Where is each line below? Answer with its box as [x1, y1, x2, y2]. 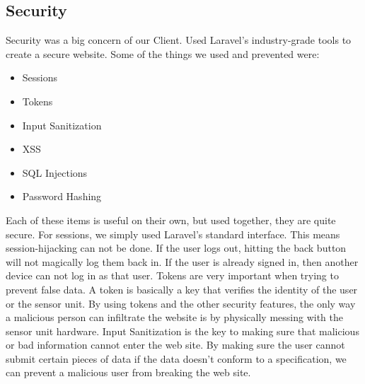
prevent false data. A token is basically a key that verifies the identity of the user [6, 281, 358, 296]
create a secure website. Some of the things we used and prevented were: [6, 46, 320, 61]
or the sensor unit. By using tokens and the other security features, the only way [6, 296, 356, 310]
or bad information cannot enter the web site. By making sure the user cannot [6, 337, 345, 352]
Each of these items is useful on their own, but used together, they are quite [6, 212, 336, 227]
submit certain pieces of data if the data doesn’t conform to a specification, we [6, 351, 347, 366]
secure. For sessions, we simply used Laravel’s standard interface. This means [6, 226, 340, 241]
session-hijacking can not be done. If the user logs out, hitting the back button [6, 240, 347, 255]
